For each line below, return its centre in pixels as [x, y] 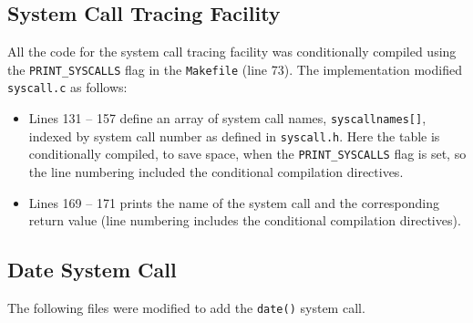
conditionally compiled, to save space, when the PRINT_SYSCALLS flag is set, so [247, 154]
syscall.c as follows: [67, 87]
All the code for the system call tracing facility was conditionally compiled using [232, 52]
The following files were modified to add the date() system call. [186, 308]
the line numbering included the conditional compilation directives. [216, 172]
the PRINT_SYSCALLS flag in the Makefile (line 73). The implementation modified [235, 69]
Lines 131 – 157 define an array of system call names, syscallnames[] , [227, 118]
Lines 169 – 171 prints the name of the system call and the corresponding [234, 202]
